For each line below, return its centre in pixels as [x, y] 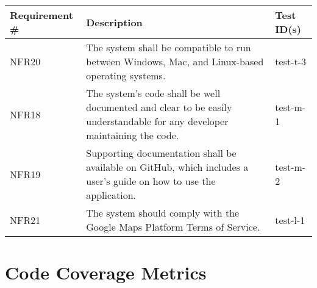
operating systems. [126, 75]
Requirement [41, 15]
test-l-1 [290, 220]
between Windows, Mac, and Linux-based [175, 61]
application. [111, 195]
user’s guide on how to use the [151, 181]
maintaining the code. [133, 135]
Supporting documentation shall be [161, 153]
